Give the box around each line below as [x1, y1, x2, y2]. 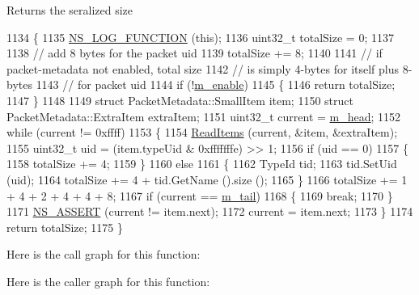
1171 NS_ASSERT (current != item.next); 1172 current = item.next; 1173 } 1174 [6, 203, 413, 220]
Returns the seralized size [6, 2, 133, 18]
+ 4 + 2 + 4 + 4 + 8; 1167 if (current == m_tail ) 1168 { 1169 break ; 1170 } [6, 187, 393, 204]
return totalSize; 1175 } [6, 218, 123, 235]
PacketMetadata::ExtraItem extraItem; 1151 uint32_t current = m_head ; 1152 [6, 107, 401, 124]
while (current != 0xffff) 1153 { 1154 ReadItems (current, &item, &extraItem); [6, 124, 398, 141]
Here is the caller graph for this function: [6, 272, 210, 289]
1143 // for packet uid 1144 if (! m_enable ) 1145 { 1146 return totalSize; [36, 76, 396, 93]
